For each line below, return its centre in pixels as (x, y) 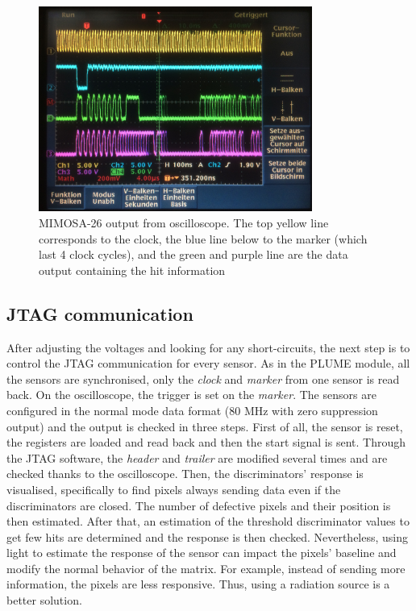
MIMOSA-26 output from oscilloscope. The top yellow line (184, 222)
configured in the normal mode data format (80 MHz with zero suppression (192, 410)
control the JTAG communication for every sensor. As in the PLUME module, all (208, 363)
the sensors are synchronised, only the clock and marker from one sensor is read (203, 378)
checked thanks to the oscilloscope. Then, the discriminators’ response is (185, 474)
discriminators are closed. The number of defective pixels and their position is (199, 505)
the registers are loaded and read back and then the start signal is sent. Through (206, 442)
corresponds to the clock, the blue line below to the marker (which (203, 238)
